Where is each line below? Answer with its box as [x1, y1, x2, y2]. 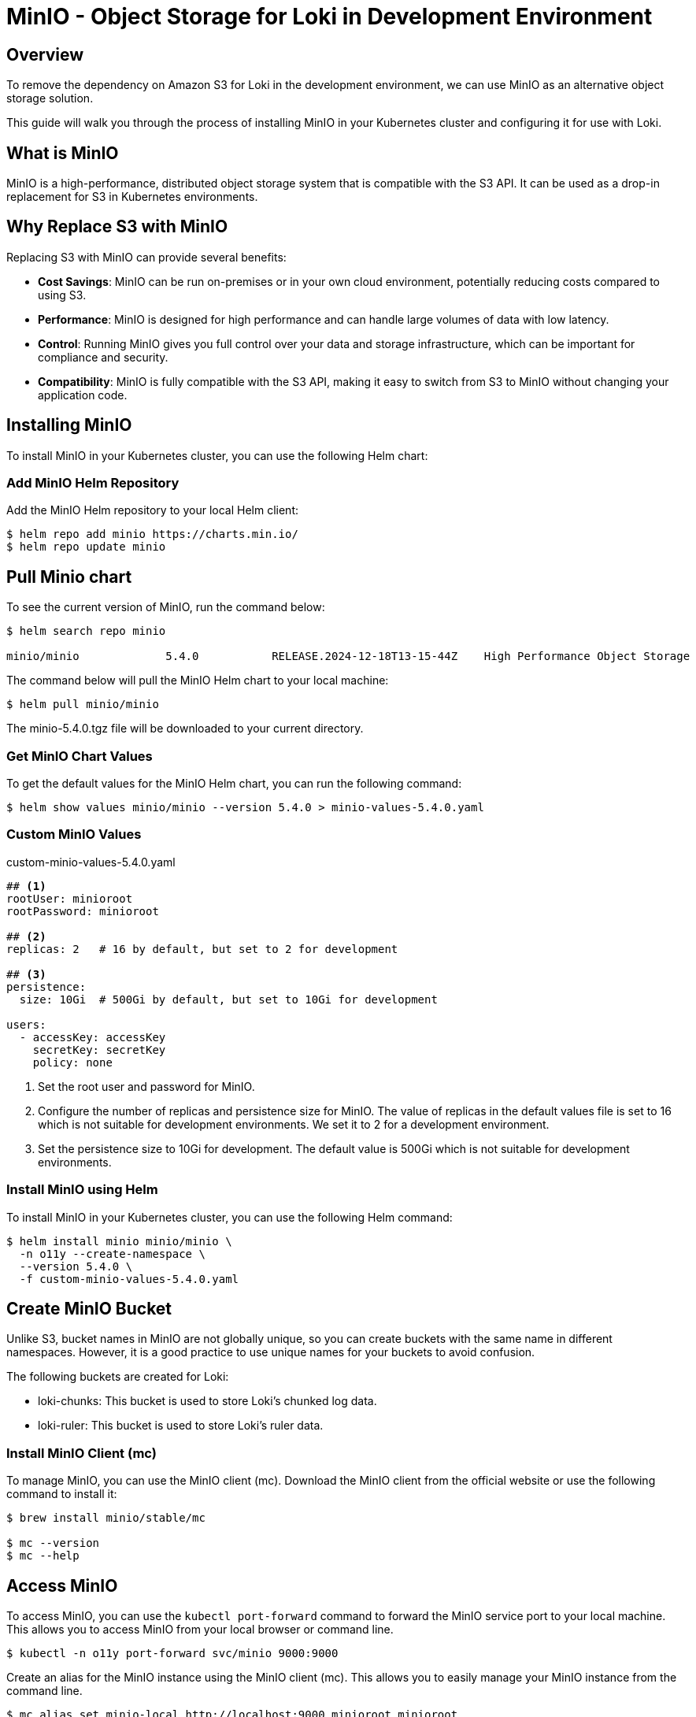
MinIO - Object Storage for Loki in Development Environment [6, 3, 653, 30]
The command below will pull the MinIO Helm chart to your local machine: [6, 673, 389, 688]
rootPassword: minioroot [6, 904, 159, 918]
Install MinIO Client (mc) [6, 1444, 157, 1461]
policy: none [32, 1055, 113, 1069]
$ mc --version [6, 1537, 100, 1550]
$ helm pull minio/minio [6, 698, 159, 711]
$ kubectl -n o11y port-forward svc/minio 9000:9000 [6, 1646, 339, 1660]
